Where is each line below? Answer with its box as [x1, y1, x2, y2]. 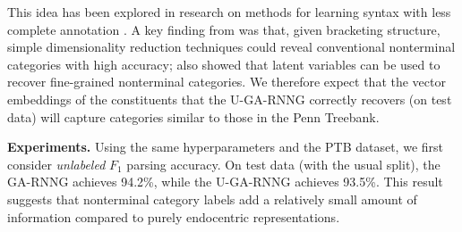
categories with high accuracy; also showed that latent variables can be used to [7, 54, 441, 73]
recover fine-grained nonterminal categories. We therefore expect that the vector [7, 72, 446, 91]
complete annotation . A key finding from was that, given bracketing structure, [7, 20, 441, 38]
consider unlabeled [7, 154, 106, 173]
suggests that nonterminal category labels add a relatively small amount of [7, 189, 417, 208]
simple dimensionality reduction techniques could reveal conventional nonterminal [7, 37, 456, 56]
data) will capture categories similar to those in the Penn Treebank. [7, 107, 380, 126]
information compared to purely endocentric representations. [7, 207, 340, 226]
